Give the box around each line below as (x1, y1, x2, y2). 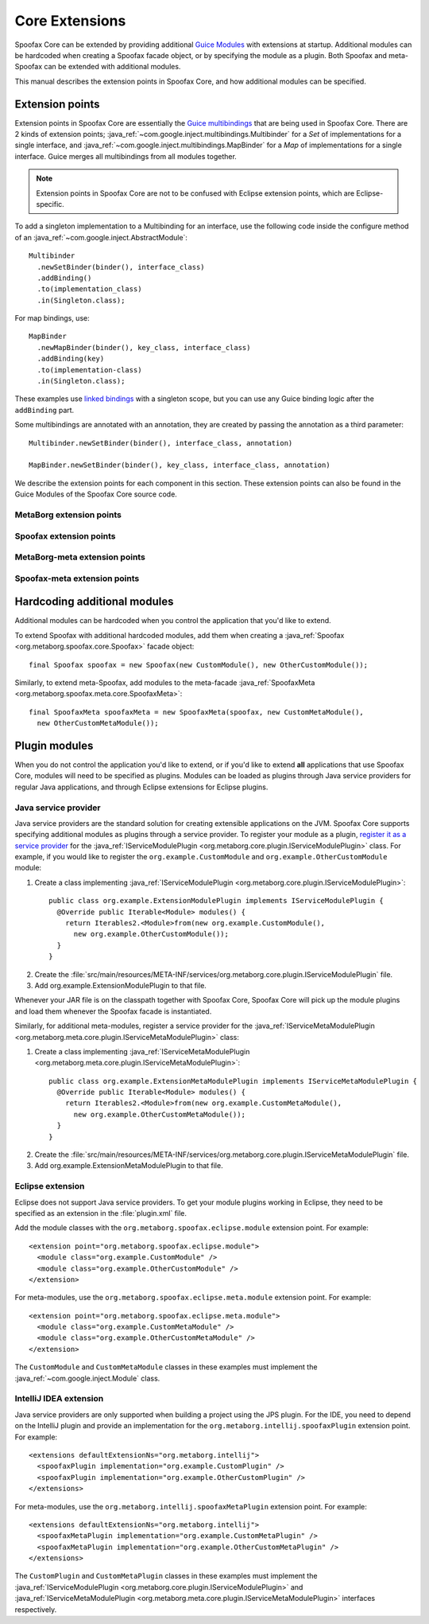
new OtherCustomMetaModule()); (37, 719, 159, 728)
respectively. (14, 1604, 57, 1614)
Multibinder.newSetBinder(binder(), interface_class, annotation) (29, 438, 293, 447)
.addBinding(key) (37, 354, 105, 364)
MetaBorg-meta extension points (14, 551, 146, 563)
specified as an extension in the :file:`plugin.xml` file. (14, 1208, 187, 1217)
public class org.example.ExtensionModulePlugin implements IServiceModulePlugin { (48, 896, 385, 905)
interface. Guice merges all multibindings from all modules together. (14, 151, 238, 161)
